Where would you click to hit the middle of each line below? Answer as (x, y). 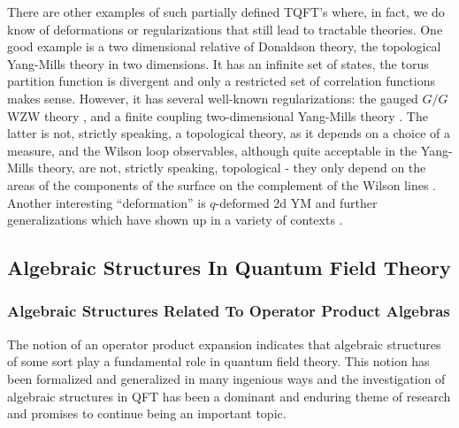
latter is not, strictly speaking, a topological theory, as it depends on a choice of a (229, 133)
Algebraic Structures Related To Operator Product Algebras (229, 311)
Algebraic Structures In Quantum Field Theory (229, 267)
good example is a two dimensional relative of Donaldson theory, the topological (224, 46)
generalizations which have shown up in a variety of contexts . (175, 220)
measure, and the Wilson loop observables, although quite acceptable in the (212, 150)
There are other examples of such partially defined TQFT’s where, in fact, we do (226, 11)
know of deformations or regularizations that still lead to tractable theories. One (225, 29)
